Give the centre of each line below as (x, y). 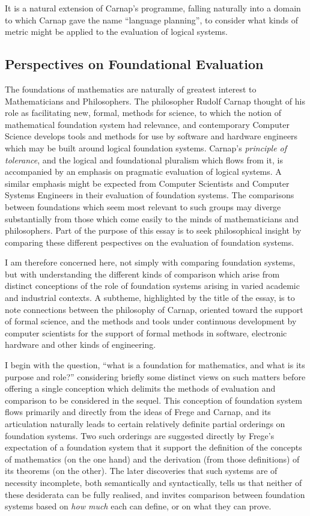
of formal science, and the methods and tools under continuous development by (151, 321)
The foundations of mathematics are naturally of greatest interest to (131, 89)
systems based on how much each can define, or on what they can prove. (138, 506)
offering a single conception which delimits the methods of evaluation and (140, 388)
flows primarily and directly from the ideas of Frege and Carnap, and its (138, 412)
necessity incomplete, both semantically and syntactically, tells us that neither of (153, 482)
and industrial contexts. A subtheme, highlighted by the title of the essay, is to (150, 298)
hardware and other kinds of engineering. (81, 345)
